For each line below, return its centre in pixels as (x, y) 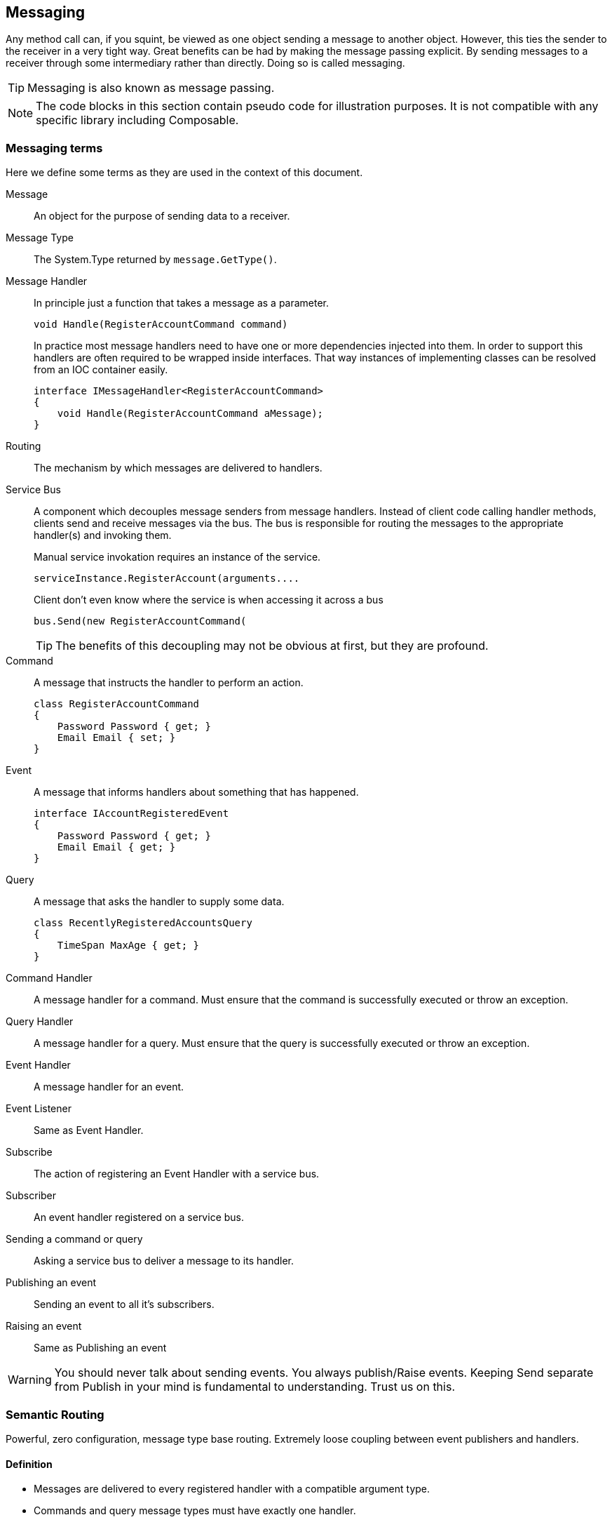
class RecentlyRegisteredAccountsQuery (143, 923)
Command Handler (49, 978)
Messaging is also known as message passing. (151, 88)
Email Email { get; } (116, 847)
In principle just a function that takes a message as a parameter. (182, 303)
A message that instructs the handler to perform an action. (169, 683)
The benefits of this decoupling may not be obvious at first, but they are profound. (272, 646)
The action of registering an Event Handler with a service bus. (177, 1174)
